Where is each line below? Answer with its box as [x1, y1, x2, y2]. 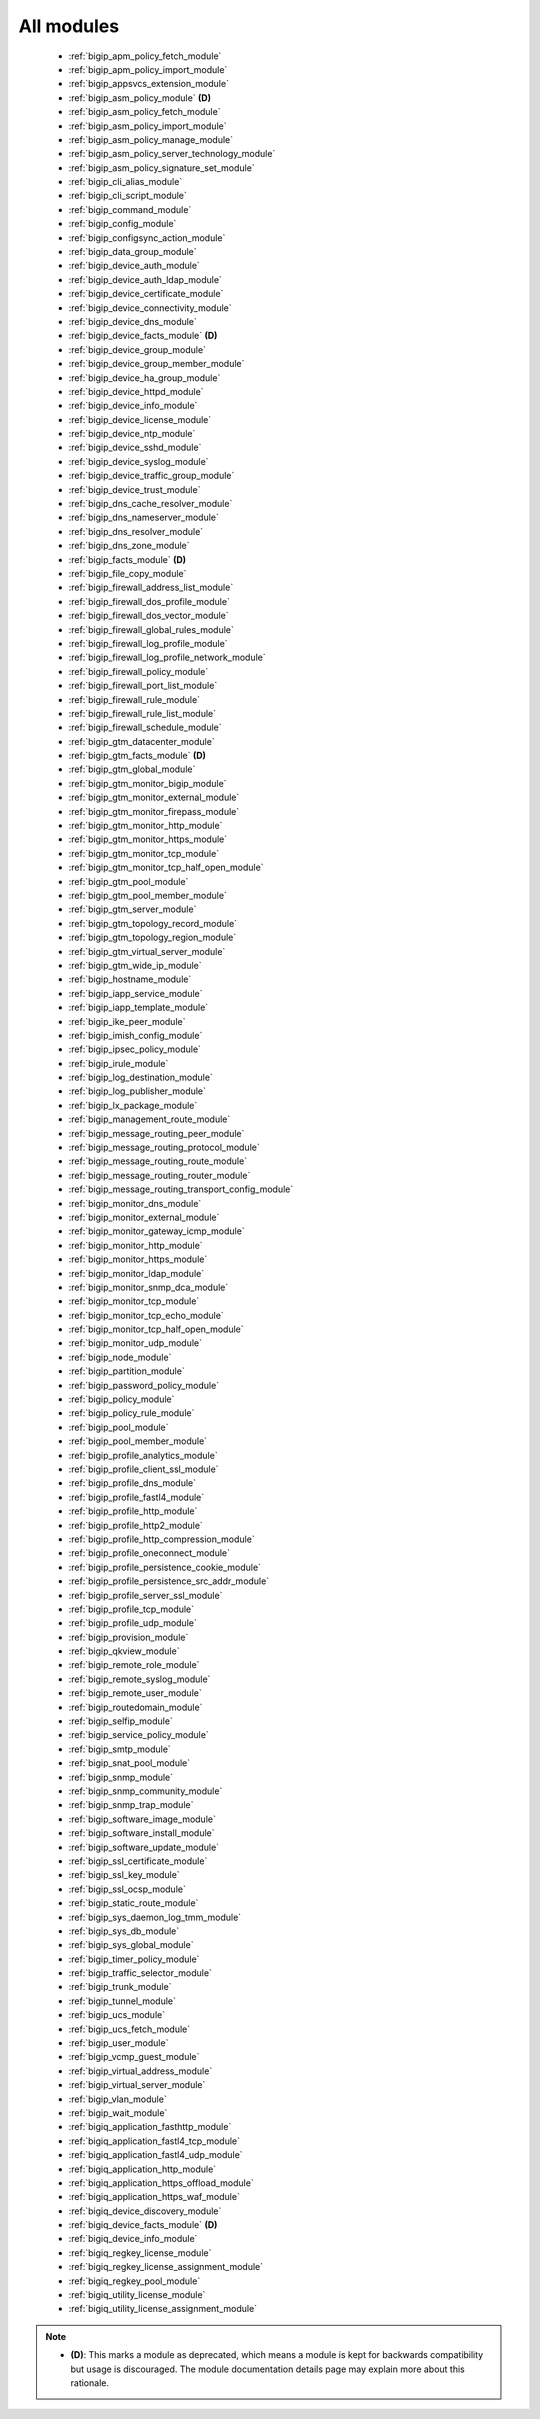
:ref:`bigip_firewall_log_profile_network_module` [68, 651, 266, 664]
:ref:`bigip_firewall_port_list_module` [68, 680, 218, 692]
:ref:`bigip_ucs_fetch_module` [68, 2023, 191, 2035]
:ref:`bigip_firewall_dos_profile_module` [68, 595, 230, 607]
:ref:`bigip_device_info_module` [68, 400, 198, 412]
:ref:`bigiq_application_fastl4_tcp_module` [68, 2135, 240, 2147]
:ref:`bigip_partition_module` [68, 1365, 185, 1377]
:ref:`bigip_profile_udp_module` [68, 1617, 197, 1629]
